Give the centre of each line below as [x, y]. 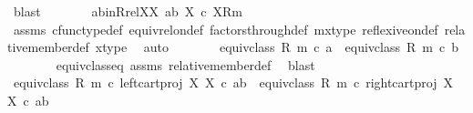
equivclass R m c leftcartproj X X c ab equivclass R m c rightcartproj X [233, 82]
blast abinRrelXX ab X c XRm [128, 11]
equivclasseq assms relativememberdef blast [185, 64]
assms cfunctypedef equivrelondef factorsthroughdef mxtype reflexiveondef [226, 29]
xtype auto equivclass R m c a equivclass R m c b [277, 47]
